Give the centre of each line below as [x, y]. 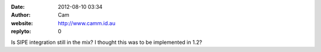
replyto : [21, 32]
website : [22, 23]
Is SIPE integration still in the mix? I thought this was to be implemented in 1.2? [106, 42]
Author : [21, 15]
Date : [18, 7]
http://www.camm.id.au [87, 23]
